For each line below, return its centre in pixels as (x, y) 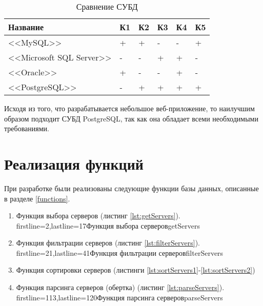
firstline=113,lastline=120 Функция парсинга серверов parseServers (119, 297)
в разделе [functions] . (37, 198)
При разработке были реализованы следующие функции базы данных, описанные (131, 188)
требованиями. (27, 128)
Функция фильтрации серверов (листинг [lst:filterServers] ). (108, 243)
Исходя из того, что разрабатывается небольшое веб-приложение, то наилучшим (129, 108)
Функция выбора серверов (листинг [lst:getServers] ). (98, 216)
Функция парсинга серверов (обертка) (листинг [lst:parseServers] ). (120, 287)
